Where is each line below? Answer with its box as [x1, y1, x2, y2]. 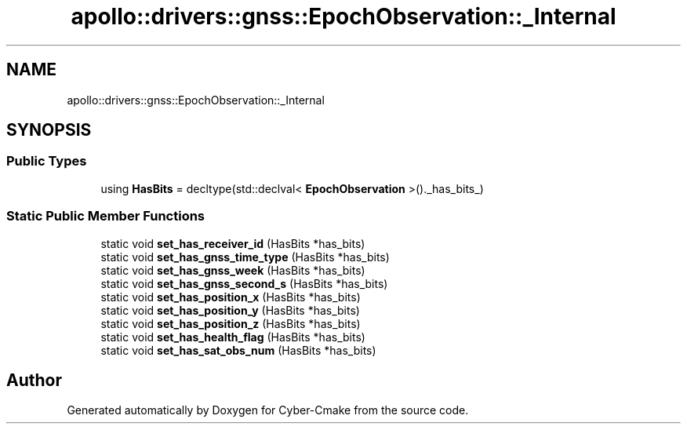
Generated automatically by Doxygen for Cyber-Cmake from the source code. [67, 403, 469, 417]
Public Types [6, 153, 87, 169]
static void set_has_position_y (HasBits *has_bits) [100, 303, 360, 317]
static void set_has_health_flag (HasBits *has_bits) [100, 330, 365, 344]
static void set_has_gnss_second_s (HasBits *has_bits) [100, 276, 388, 290]
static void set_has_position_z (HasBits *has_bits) [100, 316, 361, 330]
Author [6, 370, 62, 390]
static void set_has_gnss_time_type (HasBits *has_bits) [100, 250, 390, 264]
